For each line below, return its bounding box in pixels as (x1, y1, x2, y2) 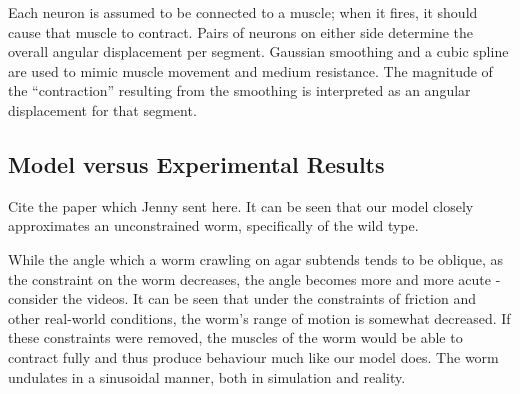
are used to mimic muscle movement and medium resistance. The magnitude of (8, 60, 493, 81)
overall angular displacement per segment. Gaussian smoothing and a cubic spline (8, 41, 509, 62)
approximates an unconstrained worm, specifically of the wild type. (8, 215, 419, 236)
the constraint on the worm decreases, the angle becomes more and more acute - (8, 268, 501, 289)
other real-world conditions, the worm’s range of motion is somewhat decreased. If (8, 307, 511, 328)
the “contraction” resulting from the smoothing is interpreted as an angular (8, 80, 471, 101)
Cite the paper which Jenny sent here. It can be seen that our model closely (8, 195, 474, 216)
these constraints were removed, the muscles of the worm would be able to (8, 327, 463, 348)
